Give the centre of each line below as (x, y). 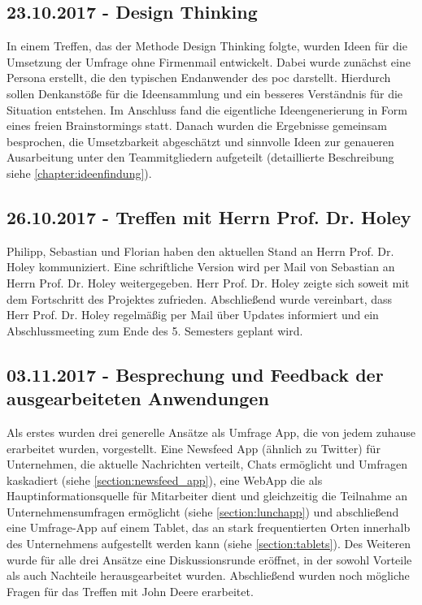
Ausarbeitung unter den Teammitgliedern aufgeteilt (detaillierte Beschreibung (200, 157)
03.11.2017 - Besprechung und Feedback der (195, 374)
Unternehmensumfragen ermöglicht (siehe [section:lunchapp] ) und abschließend (203, 511)
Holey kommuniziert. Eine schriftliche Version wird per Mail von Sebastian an (201, 267)
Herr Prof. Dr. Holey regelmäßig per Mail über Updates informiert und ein (193, 315)
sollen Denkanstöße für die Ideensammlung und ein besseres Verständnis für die (205, 93)
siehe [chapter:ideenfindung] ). (79, 173)
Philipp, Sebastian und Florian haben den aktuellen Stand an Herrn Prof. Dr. (200, 251)
